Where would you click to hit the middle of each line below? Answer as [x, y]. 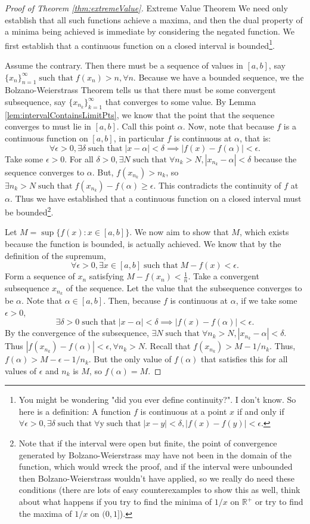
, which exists [264, 232]
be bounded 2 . [29, 211]
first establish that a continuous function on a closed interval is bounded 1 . [140, 44]
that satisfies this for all [244, 359]
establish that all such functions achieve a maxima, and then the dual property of [154, 19]
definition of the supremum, [55, 255]
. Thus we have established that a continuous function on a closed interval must [156, 198]
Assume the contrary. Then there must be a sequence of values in [124, 65]
